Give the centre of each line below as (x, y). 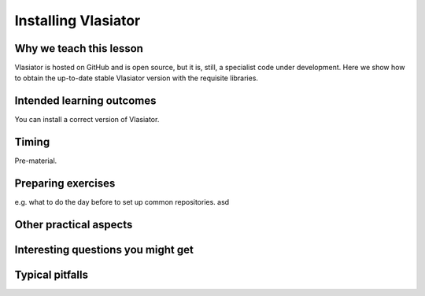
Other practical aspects (74, 224)
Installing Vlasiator (78, 20)
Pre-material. (36, 161)
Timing (32, 142)
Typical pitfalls (51, 275)
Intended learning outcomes (85, 101)
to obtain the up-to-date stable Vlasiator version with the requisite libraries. (137, 78)
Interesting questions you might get (104, 250)
